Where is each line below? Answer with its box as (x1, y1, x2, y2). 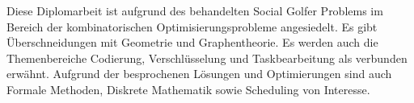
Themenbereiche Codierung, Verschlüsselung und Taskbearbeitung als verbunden (6, 49, 408, 66)
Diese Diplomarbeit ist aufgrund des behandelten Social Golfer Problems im (6, 2, 383, 19)
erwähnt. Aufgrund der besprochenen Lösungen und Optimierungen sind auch (6, 65, 392, 82)
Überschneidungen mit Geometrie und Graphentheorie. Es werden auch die (6, 34, 378, 51)
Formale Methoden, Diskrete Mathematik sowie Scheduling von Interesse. (6, 80, 370, 97)
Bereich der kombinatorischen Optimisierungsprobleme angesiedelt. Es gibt (6, 18, 378, 35)
